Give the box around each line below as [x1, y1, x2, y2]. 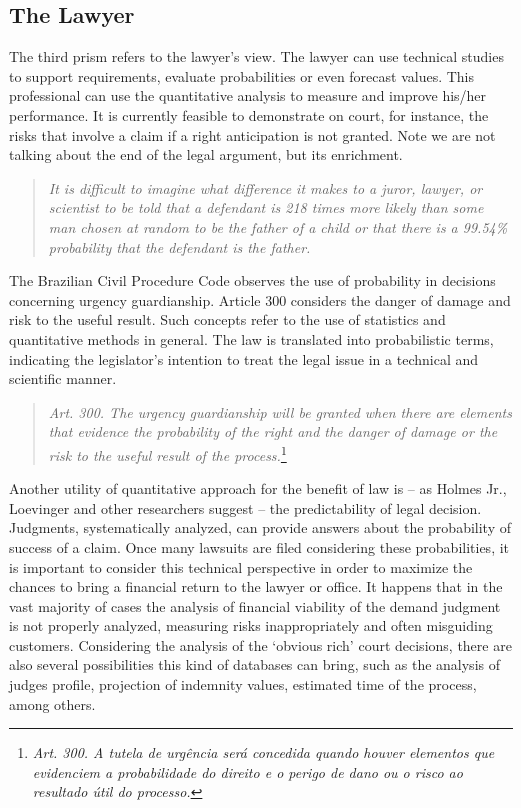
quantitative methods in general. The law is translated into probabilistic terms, [9, 328, 494, 349]
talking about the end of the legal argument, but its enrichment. [9, 144, 403, 165]
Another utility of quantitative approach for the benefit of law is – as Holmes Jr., [9, 478, 507, 499]
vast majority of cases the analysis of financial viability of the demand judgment [9, 595, 501, 616]
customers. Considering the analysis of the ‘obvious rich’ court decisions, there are [9, 634, 512, 655]
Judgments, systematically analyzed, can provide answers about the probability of [9, 517, 511, 538]
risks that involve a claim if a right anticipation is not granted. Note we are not [9, 124, 496, 145]
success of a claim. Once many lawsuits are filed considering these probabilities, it [9, 536, 510, 557]
